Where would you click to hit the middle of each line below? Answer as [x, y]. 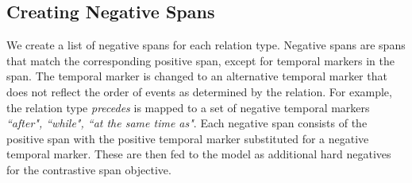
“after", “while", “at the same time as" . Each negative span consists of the [187, 123]
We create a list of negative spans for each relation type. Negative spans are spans [206, 45]
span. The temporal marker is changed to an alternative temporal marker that [197, 76]
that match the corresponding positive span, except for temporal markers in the [200, 60]
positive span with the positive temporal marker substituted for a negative [188, 138]
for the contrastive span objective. [89, 169]
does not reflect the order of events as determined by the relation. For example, [199, 91]
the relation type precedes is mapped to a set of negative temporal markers [188, 107]
